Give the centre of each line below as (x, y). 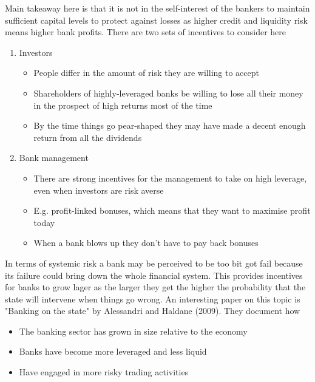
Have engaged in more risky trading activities (104, 372)
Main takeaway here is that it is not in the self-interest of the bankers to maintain (157, 8)
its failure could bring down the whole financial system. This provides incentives (154, 275)
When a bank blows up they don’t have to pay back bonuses (146, 243)
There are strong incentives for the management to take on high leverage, (170, 178)
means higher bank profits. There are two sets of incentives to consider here (146, 32)
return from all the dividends (88, 137)
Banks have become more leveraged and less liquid (113, 351)
